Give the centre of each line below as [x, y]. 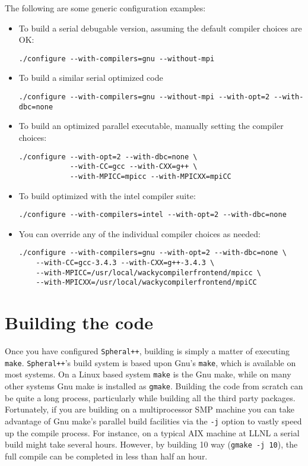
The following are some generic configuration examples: [105, 8]
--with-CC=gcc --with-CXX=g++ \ [134, 167]
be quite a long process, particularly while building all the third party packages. [150, 397]
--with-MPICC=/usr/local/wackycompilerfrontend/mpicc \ [148, 273]
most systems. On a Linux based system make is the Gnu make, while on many [148, 374]
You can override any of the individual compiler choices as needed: [139, 233]
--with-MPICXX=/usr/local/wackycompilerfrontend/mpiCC [146, 283]
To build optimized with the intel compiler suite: [107, 195]
